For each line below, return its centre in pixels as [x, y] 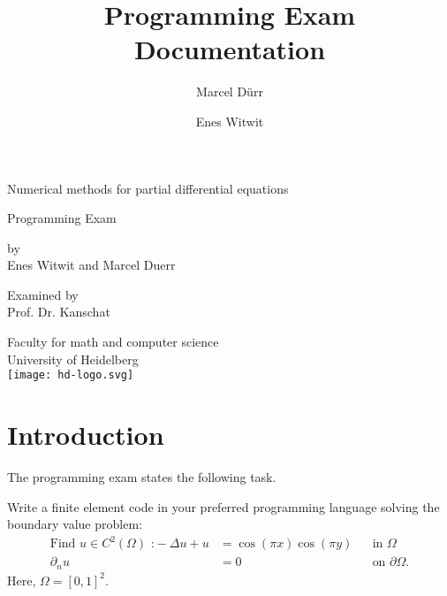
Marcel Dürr [230, 92]
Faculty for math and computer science [113, 342]
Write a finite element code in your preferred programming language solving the [223, 506]
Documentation [230, 49]
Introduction [86, 435]
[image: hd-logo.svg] [71, 375]
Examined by [43, 294]
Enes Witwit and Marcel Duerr [91, 265]
